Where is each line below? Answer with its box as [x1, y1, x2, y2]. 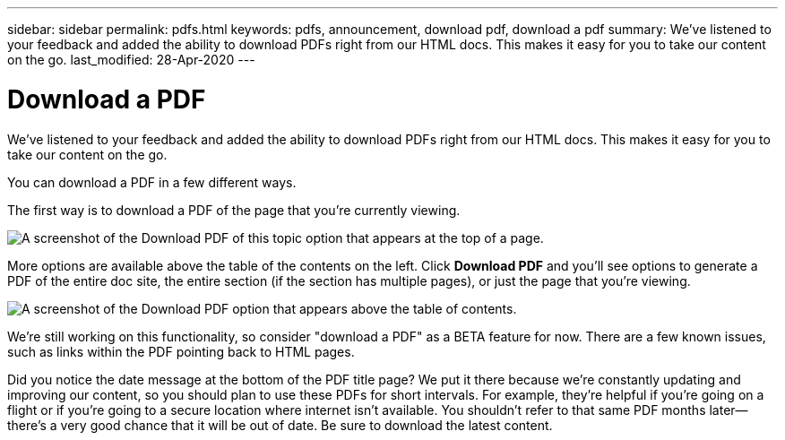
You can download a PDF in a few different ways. [7, 174, 297, 190]
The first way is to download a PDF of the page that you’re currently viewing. [7, 202, 461, 218]
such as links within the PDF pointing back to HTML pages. [7, 343, 355, 359]
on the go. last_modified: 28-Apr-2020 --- [7, 52, 255, 67]
